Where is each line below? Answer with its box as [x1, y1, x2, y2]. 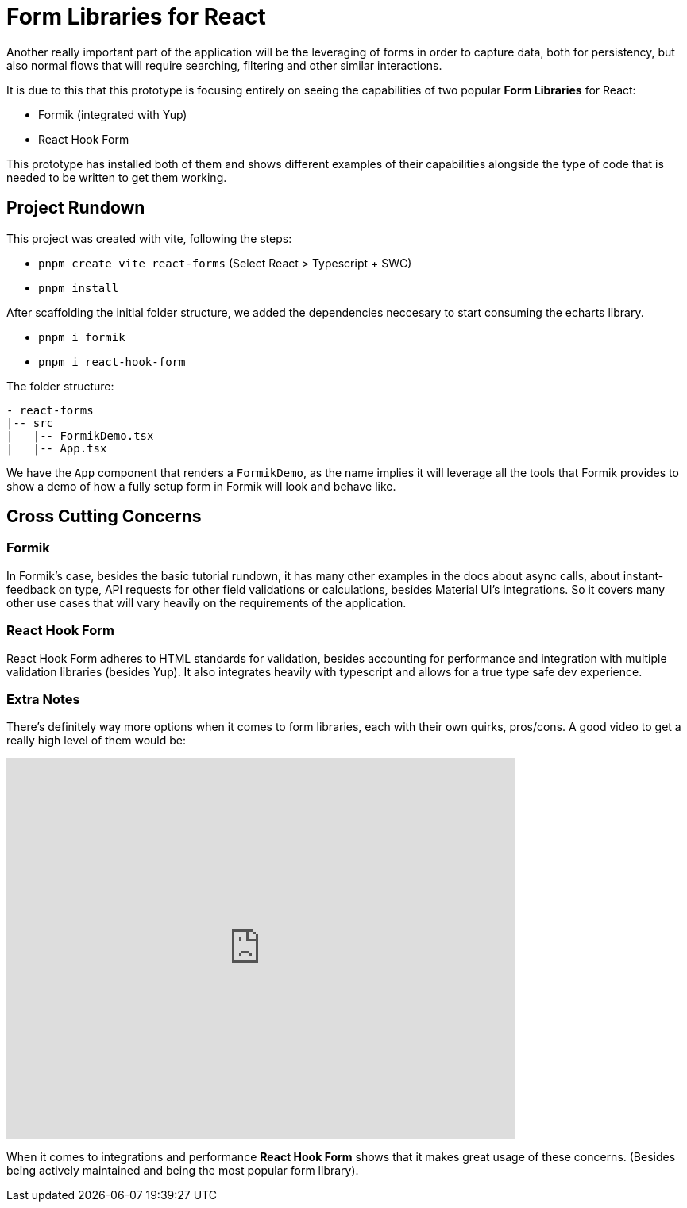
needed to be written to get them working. [6, 170, 227, 184]
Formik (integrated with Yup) [38, 107, 187, 121]
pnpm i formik [38, 330, 125, 344]
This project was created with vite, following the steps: [6, 231, 292, 245]
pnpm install [38, 281, 119, 294]
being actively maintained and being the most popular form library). [6, 1164, 359, 1178]
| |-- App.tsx [6, 441, 107, 455]
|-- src [6, 416, 54, 429]
